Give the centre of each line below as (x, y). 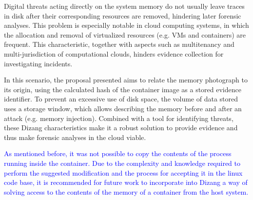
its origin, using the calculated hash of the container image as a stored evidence (123, 89)
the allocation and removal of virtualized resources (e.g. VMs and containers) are (125, 34)
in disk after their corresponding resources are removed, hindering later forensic (123, 15)
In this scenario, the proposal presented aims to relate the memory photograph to (126, 80)
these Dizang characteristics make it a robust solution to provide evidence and (121, 128)
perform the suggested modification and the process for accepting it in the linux (123, 172)
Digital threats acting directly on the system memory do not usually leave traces (124, 6)
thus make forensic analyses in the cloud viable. (75, 137)
